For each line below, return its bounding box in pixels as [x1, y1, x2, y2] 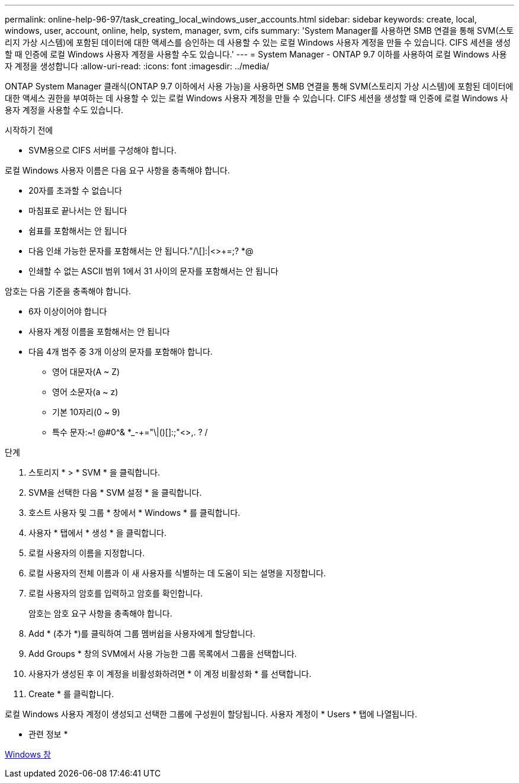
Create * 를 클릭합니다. [28, 689, 114, 699]
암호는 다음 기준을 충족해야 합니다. [5, 286, 131, 296]
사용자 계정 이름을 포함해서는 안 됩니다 [28, 326, 170, 336]
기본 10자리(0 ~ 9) [52, 407, 120, 417]
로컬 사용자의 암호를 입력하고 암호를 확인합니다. [28, 588, 203, 598]
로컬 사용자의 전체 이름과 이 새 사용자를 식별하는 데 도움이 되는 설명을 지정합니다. [28, 568, 326, 578]
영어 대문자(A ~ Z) [52, 367, 120, 377]
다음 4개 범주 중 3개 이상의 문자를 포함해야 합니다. [28, 346, 213, 357]
